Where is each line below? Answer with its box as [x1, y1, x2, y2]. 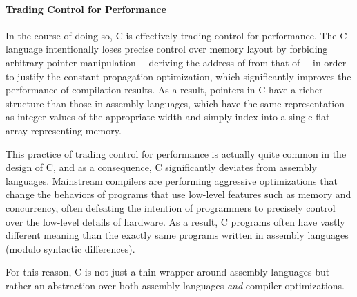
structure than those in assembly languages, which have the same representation [6, 96, 345, 110]
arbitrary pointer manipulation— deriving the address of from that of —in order [6, 55, 347, 69]
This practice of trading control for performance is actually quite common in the [6, 146, 347, 161]
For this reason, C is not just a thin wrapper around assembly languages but [6, 264, 330, 279]
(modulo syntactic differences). [6, 241, 135, 255]
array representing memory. [6, 123, 122, 137]
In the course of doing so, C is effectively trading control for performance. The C [6, 28, 347, 42]
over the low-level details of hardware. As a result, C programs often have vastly [6, 214, 345, 228]
